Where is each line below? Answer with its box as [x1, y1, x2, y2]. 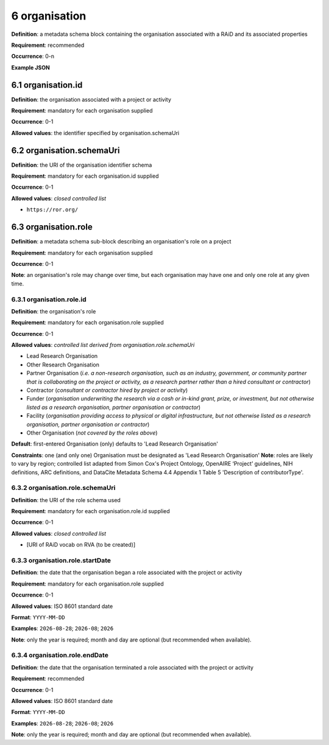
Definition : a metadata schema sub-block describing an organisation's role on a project [11, 238, 232, 245]
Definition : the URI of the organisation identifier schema [11, 161, 152, 169]
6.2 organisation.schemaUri [11, 145, 120, 155]
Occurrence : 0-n [11, 52, 55, 60]
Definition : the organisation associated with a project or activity [11, 96, 172, 103]
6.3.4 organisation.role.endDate [11, 651, 109, 660]
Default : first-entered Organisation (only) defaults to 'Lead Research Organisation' [11, 440, 219, 447]
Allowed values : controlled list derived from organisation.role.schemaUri [11, 341, 195, 349]
